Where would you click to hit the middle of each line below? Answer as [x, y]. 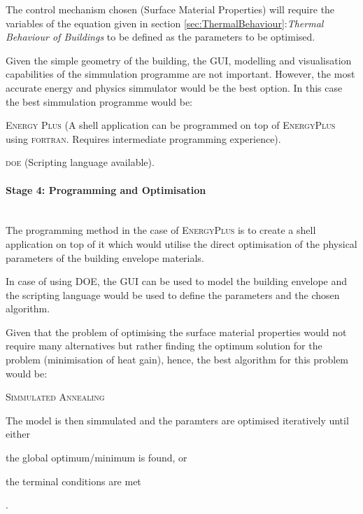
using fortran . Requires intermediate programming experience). [143, 138]
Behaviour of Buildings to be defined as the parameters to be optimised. [161, 37]
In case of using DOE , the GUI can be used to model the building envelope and [177, 281]
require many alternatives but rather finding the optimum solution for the [164, 346]
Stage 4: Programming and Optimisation [106, 189]
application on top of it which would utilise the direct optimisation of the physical [181, 243]
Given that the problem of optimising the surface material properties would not [176, 332]
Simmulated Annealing [55, 397]
